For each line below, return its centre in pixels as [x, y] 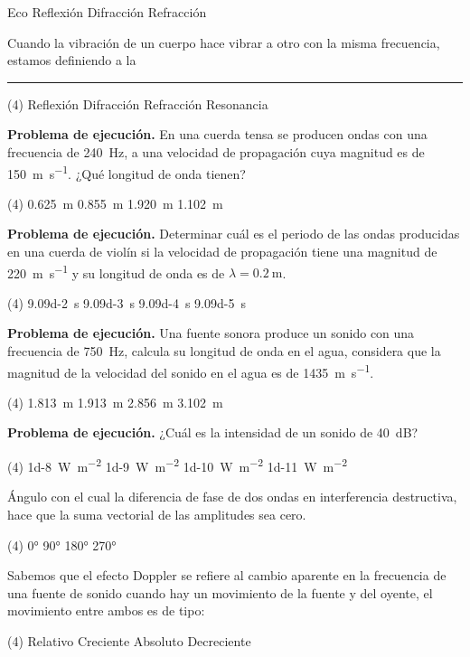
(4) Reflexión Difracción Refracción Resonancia [138, 103]
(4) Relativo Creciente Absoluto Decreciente [129, 640]
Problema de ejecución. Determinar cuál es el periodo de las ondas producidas [234, 234]
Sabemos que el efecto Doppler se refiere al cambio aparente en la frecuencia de [227, 575]
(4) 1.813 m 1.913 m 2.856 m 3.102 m [115, 402]
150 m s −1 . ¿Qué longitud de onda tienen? [127, 172]
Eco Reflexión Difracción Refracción [107, 12]
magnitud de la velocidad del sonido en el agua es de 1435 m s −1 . [191, 371]
